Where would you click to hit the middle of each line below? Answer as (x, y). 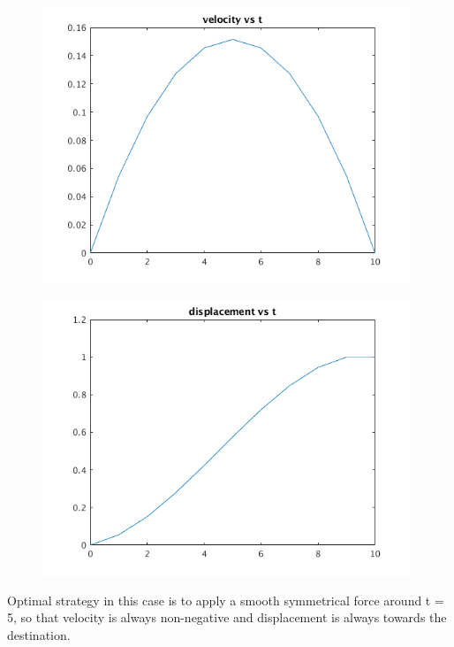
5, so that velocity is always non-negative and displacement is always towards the (227, 617)
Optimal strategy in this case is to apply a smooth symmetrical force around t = (226, 600)
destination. (39, 634)
